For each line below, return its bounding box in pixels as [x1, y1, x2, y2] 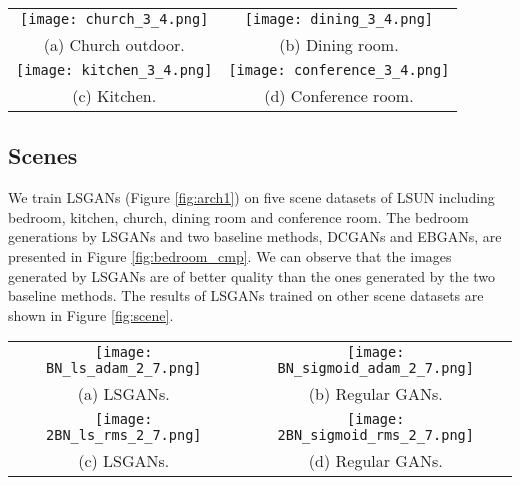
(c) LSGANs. [78, 449, 170, 473]
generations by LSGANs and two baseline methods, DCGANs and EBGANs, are [8, 226, 502, 247]
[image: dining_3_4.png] [244, 11, 434, 27]
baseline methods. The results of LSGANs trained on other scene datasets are [8, 285, 484, 306]
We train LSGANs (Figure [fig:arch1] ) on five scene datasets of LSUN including [8, 187, 495, 208]
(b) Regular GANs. [308, 382, 443, 406]
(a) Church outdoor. [43, 33, 185, 56]
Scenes [8, 140, 78, 171]
